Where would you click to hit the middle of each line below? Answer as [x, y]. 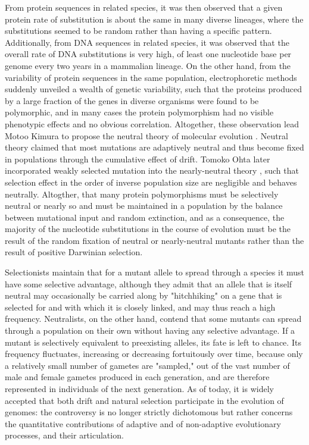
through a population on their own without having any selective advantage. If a [150, 330]
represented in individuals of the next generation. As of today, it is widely [139, 388]
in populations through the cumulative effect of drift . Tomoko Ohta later [138, 159]
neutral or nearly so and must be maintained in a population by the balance [144, 206]
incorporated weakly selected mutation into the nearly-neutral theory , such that [152, 170]
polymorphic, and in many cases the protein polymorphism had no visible [139, 112]
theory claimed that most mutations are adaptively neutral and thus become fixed [154, 147]
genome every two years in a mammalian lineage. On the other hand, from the [148, 65]
